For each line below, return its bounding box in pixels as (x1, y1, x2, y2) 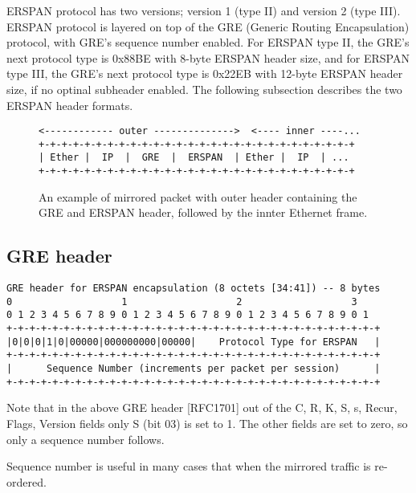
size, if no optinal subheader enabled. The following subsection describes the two (6, 80, 402, 97)
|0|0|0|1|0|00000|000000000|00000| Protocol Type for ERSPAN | (6, 336, 381, 348)
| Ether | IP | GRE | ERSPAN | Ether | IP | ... (39, 152, 349, 164)
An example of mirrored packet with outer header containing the (39, 188, 357, 205)
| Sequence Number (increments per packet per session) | (6, 363, 381, 375)
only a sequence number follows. (6, 430, 165, 447)
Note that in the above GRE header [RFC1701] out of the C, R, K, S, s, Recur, (6, 399, 398, 416)
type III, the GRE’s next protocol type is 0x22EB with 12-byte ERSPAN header (6, 65, 403, 82)
